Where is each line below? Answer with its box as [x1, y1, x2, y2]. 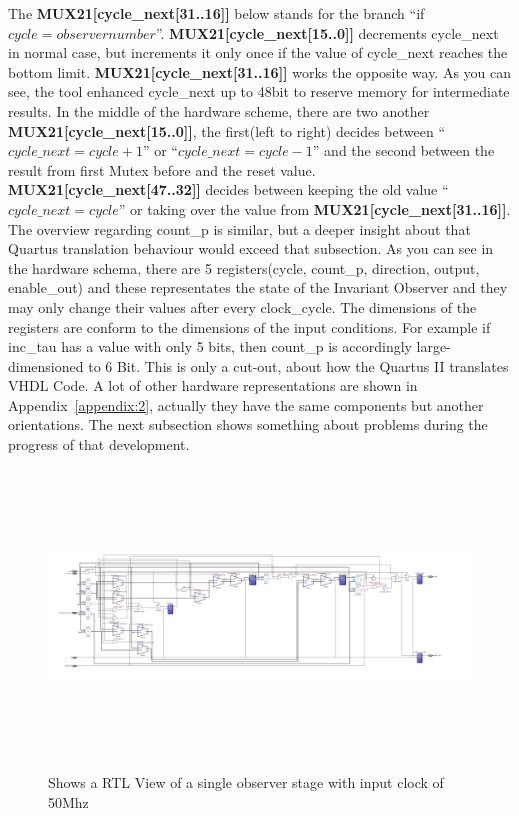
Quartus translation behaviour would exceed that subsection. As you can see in [8, 238, 494, 259]
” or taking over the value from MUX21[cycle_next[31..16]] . [118, 198, 511, 219]
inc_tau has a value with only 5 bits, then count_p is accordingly [8, 336, 412, 357]
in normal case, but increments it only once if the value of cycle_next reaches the [8, 42, 508, 63]
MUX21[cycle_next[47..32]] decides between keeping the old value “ [8, 179, 449, 200]
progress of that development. [8, 434, 190, 455]
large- [416, 336, 451, 357]
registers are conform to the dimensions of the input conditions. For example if [8, 316, 491, 337]
